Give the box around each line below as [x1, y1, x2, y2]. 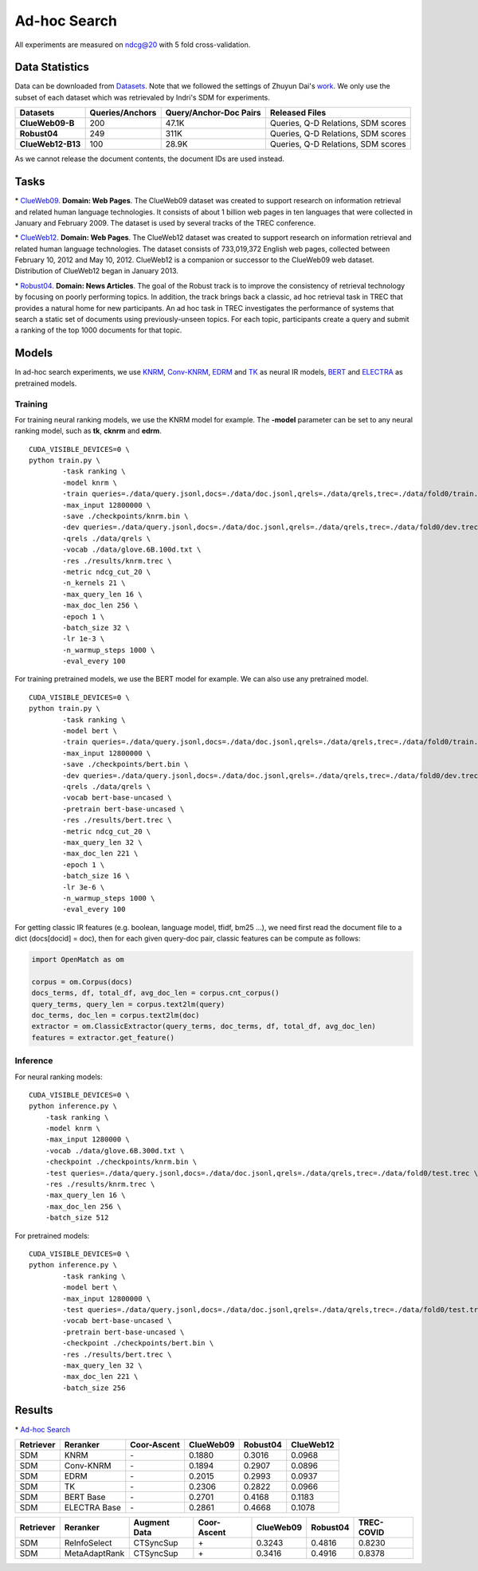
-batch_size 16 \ [62, 871, 131, 881]
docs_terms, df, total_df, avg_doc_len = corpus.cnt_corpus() [31, 988, 280, 998]
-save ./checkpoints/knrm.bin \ [62, 512, 189, 520]
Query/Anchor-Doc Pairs [165, 108, 262, 119]
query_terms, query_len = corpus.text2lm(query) [31, 1000, 225, 1008]
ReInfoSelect [64, 1537, 112, 1548]
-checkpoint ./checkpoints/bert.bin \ [62, 1339, 214, 1348]
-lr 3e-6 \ [62, 882, 105, 892]
